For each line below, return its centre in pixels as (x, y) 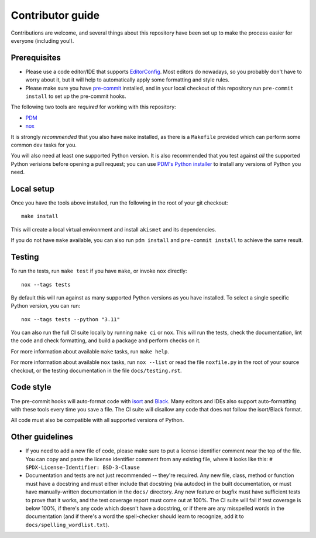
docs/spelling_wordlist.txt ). (67, 525)
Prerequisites (36, 58)
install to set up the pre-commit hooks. (76, 96)
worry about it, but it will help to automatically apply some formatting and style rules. (128, 80)
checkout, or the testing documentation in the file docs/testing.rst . (96, 370)
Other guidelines (42, 437)
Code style (31, 387)
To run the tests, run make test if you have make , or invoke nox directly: (99, 271)
